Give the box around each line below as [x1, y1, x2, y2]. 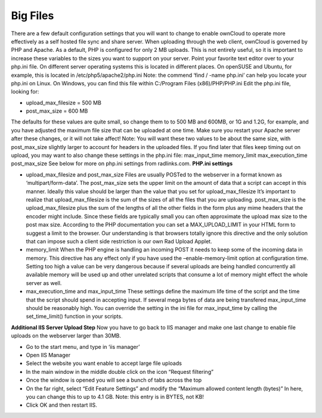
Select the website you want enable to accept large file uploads [26, 360, 182, 367]
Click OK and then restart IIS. [26, 401, 98, 408]
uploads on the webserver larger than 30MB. [11, 332, 122, 339]
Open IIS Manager [26, 352, 71, 358]
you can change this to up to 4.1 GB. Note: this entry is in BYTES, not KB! [26, 393, 204, 400]
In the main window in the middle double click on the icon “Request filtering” [26, 368, 214, 375]
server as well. [26, 279, 62, 286]
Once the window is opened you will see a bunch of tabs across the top [26, 376, 202, 384]
